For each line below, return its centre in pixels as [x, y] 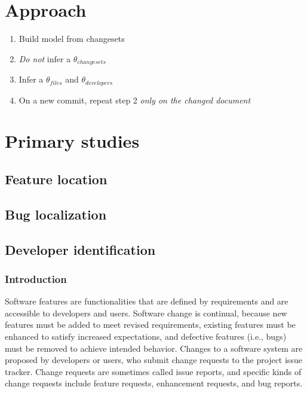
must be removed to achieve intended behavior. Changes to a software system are [154, 348]
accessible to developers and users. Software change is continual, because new [146, 313]
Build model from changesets [72, 39]
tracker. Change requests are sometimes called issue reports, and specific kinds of [153, 371]
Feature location [56, 179]
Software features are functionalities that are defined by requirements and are [147, 301]
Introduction [36, 278]
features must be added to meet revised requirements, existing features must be [150, 325]
